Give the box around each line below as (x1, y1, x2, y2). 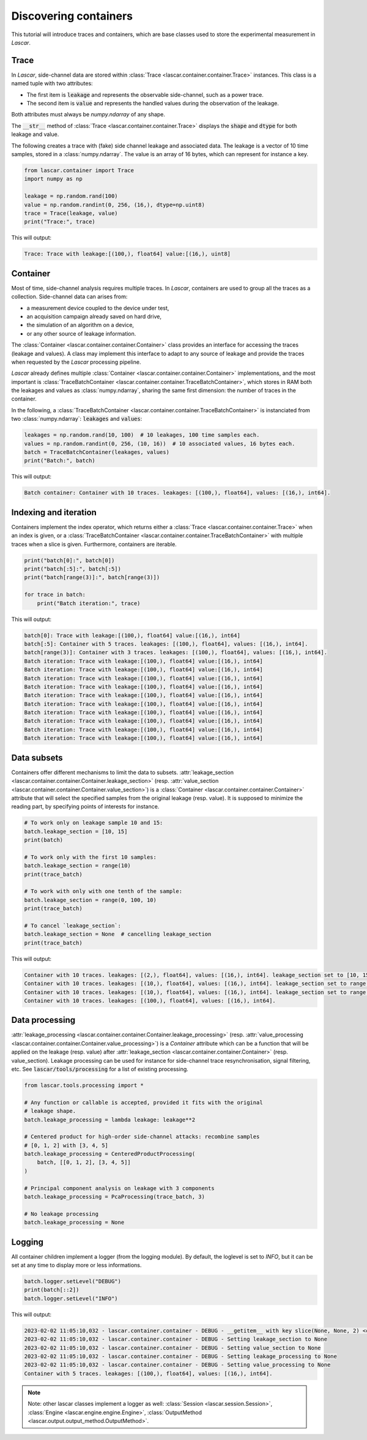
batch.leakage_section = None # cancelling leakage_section (24, 931, 212, 938)
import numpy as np (24, 175, 83, 183)
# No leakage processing (24, 1210, 99, 1217)
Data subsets (11, 752, 63, 763)
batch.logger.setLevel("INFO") (24, 1295, 119, 1302)
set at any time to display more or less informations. (11, 1262, 142, 1269)
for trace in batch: (24, 591, 86, 598)
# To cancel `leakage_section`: (24, 922, 122, 929)
